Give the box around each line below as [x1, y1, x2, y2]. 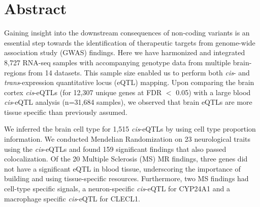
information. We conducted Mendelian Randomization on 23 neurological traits [4, 134, 250, 144]
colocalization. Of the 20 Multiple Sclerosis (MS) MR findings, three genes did [4, 153, 248, 164]
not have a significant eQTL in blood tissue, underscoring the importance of [4, 163, 241, 174]
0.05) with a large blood [176, 87, 251, 97]
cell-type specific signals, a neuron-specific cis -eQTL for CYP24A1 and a [4, 183, 231, 194]
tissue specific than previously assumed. [4, 106, 127, 117]
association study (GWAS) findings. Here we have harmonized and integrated [4, 47, 245, 58]
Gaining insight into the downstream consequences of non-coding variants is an [4, 27, 250, 38]
